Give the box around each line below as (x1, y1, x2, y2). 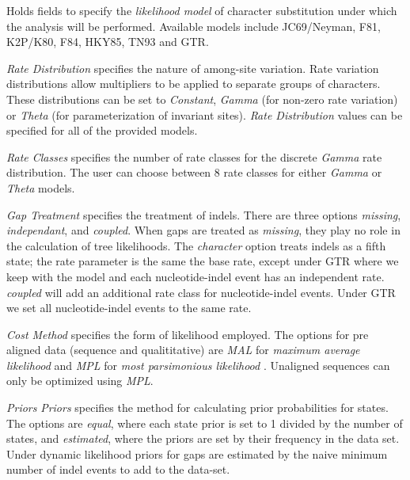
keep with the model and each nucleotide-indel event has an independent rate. (6, 268, 385, 284)
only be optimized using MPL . (6, 372, 154, 389)
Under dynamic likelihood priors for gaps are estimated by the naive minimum (6, 445, 388, 462)
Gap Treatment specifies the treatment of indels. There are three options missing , (6, 206, 401, 223)
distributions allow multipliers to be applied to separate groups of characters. (6, 75, 381, 92)
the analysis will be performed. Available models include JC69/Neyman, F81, (6, 17, 381, 34)
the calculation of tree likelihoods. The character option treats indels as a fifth (6, 237, 386, 253)
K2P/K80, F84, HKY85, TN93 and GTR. (6, 33, 209, 50)
